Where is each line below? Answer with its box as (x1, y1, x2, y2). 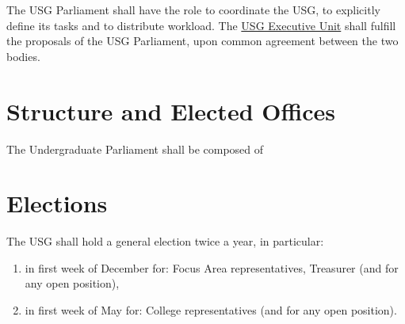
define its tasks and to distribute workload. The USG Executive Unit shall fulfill (6, 17, 396, 33)
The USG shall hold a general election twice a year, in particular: (6, 233, 324, 250)
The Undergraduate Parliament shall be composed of (6, 140, 264, 157)
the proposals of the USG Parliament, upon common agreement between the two (6, 32, 399, 49)
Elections (6, 187, 108, 219)
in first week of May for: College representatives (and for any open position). (25, 302, 397, 318)
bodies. (6, 48, 40, 64)
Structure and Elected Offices (6, 94, 336, 127)
